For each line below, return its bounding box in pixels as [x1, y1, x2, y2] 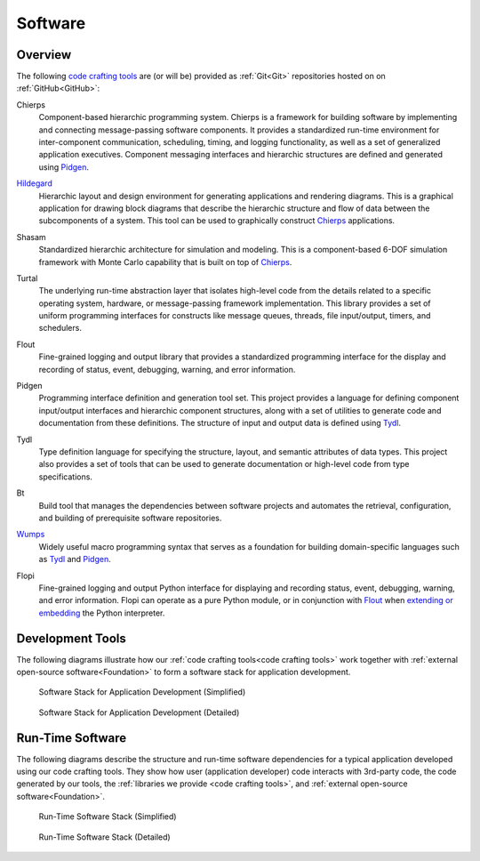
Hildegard [16, 178, 52, 189]
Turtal [16, 272, 38, 284]
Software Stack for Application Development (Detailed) [38, 707, 240, 718]
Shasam [16, 231, 46, 242]
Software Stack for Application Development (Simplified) [38, 687, 246, 697]
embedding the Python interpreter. [38, 608, 165, 618]
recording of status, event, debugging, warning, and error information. [38, 364, 296, 374]
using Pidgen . [38, 161, 89, 173]
